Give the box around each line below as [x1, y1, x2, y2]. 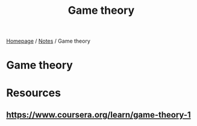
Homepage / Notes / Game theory [6, 37, 90, 45]
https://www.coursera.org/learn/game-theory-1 [6, 109, 191, 120]
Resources [6, 86, 61, 100]
